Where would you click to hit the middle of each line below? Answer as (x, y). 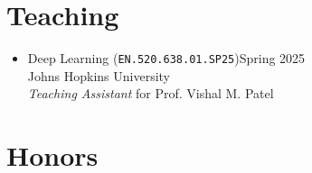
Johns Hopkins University (99, 75)
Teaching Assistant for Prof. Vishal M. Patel (151, 93)
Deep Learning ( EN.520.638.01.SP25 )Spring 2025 (166, 58)
